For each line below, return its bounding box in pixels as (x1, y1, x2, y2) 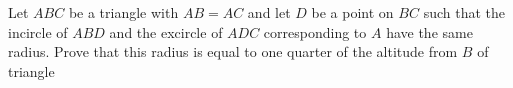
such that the (423, 2, 505, 22)
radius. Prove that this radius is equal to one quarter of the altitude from (8, 41, 458, 62)
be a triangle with (68, 2, 179, 22)
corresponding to (263, 21, 367, 42)
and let (247, 2, 291, 22)
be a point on (311, 2, 394, 22)
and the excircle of (109, 21, 223, 42)
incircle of (8, 21, 68, 42)
